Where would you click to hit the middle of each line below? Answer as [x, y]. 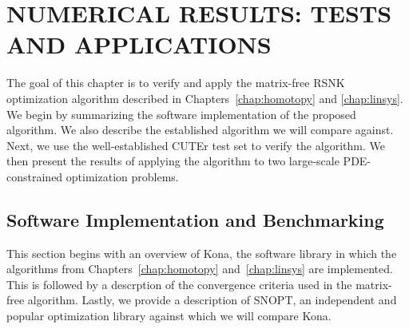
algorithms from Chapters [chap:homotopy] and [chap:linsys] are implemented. [200, 269]
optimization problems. [122, 176]
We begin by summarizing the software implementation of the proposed [181, 114]
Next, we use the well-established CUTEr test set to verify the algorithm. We [196, 145]
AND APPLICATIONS [139, 44]
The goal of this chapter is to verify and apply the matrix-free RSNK [176, 83]
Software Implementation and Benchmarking [195, 219]
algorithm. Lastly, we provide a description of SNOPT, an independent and [212, 300]
